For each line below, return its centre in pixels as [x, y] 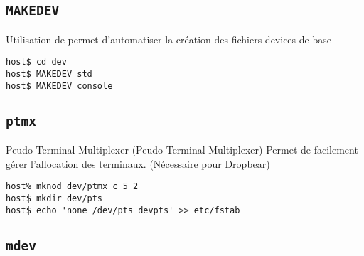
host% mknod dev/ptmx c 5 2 [72, 187]
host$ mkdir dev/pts [54, 198]
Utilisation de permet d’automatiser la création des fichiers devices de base [168, 39]
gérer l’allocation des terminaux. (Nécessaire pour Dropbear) [138, 163]
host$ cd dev [36, 62]
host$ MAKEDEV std [49, 74]
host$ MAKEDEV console [59, 86]
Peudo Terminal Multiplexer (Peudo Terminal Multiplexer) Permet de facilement [182, 150]
